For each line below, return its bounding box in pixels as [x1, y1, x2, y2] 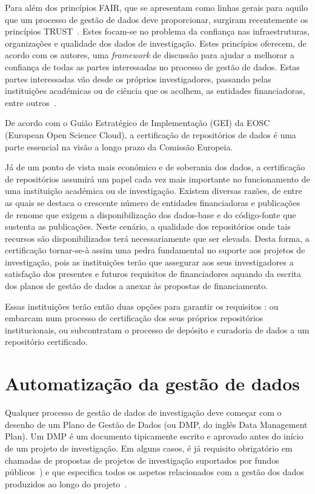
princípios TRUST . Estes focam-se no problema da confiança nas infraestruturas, [5, 25, 310, 38]
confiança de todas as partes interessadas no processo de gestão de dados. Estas [5, 60, 300, 73]
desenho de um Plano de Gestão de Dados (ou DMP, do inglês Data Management [5, 418, 308, 430]
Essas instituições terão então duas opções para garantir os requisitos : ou [5, 299, 279, 312]
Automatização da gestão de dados [5, 371, 300, 396]
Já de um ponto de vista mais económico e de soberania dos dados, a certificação [5, 161, 305, 173]
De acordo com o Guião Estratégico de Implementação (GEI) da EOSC [5, 116, 270, 129]
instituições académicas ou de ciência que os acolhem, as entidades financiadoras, [5, 84, 305, 97]
